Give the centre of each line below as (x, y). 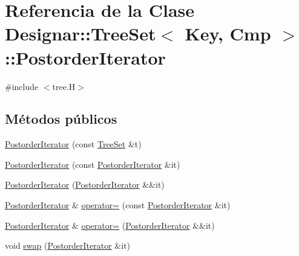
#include (22, 86)
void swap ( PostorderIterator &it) (68, 245)
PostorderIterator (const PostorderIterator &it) (93, 164)
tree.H (64, 86)
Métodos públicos (61, 119)
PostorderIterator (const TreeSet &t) (73, 144)
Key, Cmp (228, 34)
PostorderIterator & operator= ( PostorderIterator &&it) (110, 225)
